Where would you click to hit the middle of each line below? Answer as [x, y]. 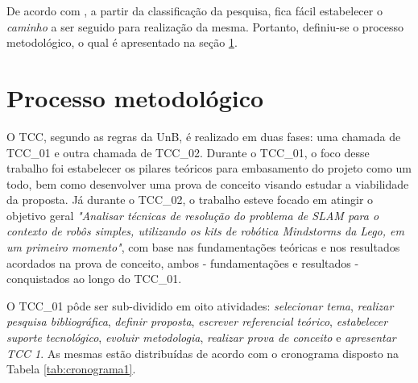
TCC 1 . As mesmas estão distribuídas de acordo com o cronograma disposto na [203, 353]
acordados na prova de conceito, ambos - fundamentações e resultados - [183, 262]
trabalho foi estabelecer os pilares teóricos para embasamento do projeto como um [209, 168]
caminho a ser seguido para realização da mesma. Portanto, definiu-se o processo [205, 26]
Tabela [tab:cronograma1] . [71, 369]
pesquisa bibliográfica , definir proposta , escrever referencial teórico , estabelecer [197, 321]
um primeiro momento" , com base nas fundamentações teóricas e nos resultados [203, 247]
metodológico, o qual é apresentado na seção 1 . [122, 42]
